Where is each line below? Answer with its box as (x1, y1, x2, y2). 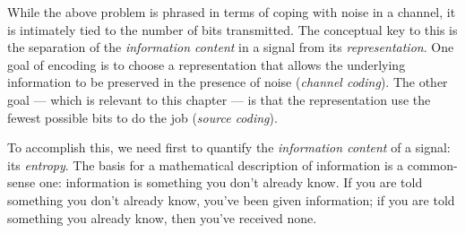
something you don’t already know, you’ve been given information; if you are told (7, 190, 455, 209)
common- (407, 155, 458, 174)
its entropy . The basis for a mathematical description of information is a (7, 155, 404, 174)
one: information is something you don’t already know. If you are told (39, 173, 423, 192)
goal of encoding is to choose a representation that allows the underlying (7, 55, 406, 73)
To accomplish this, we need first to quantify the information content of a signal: (7, 138, 451, 157)
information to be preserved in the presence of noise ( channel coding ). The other (7, 73, 448, 91)
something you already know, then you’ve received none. (7, 208, 317, 227)
